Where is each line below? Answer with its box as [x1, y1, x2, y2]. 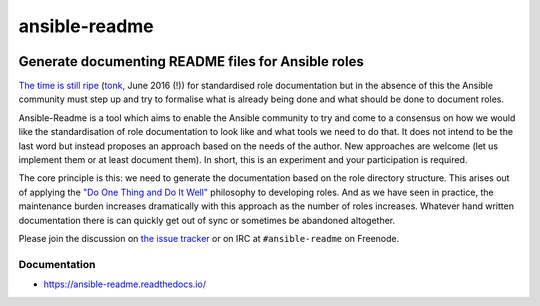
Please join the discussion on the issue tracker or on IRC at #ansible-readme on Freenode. [18, 232, 400, 244]
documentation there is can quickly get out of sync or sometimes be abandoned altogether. [18, 214, 396, 226]
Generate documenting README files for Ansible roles [18, 53, 364, 70]
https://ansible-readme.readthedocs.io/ [43, 278, 207, 290]
